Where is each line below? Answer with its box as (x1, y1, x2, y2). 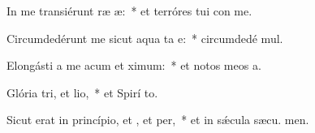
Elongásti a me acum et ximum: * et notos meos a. (6, 57, 261, 74)
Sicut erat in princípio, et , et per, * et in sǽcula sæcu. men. (6, 111, 309, 128)
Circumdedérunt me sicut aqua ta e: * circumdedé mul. (6, 29, 283, 46)
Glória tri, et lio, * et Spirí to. (6, 84, 158, 101)
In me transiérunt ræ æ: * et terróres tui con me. (6, 2, 252, 19)
